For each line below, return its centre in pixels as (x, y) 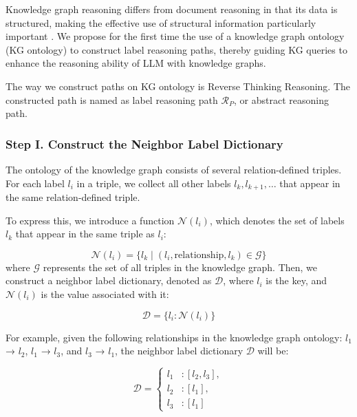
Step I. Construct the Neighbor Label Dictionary (144, 143)
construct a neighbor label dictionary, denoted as (109, 280)
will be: (273, 351)
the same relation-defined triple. (73, 197)
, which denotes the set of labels (277, 220)
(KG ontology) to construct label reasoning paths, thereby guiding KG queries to (176, 49)
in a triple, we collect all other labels (154, 183)
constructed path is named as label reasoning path (112, 99)
